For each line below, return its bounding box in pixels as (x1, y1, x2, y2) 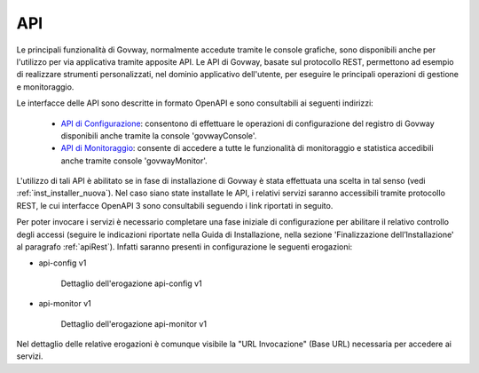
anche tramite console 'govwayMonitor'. (60, 155, 208, 166)
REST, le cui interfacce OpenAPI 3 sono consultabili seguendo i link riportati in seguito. (16, 200, 334, 210)
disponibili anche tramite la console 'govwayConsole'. (60, 130, 257, 141)
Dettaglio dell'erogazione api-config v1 (60, 278, 203, 289)
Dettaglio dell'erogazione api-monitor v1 (60, 318, 208, 329)
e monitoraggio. (16, 81, 75, 92)
